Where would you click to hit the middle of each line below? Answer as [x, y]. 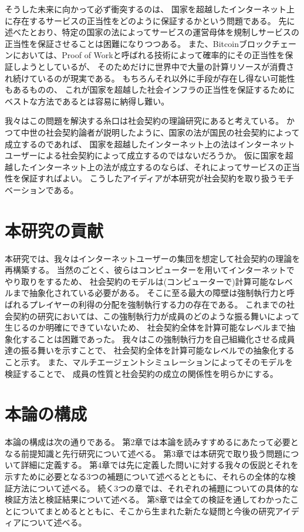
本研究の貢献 [54, 230]
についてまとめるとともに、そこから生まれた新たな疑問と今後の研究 [144, 511]
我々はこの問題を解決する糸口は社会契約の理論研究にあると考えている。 [144, 121]
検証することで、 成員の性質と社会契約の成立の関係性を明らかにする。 [141, 373]
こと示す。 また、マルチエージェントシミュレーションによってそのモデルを [149, 361]
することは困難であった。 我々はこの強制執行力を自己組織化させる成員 [158, 339]
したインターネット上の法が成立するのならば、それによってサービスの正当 [156, 166]
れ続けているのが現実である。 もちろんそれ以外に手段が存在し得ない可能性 [150, 78]
